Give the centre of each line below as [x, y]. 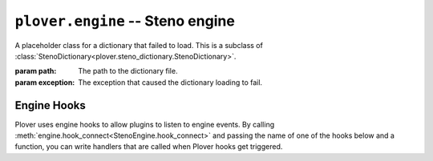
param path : [36, 71]
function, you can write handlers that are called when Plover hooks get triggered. [149, 147]
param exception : [45, 82]
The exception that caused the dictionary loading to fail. [170, 82]
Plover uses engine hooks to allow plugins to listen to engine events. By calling [145, 124]
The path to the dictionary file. [128, 71]
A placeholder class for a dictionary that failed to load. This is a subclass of [139, 45]
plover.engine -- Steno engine [125, 21]
